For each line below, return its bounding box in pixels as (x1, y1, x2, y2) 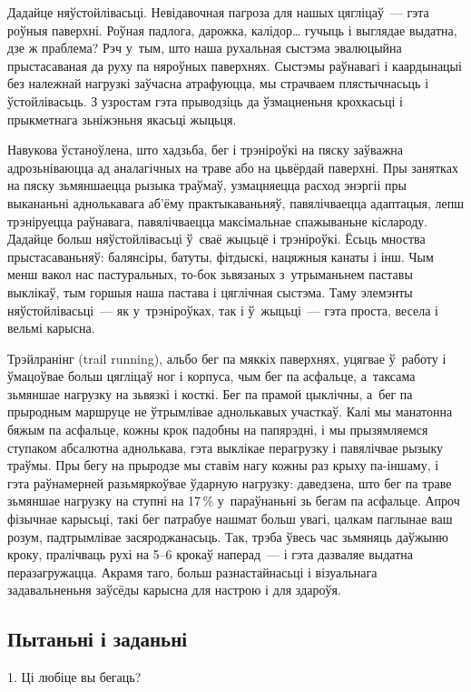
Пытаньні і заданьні (7, 625, 188, 653)
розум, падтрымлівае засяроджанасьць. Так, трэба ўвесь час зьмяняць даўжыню (7, 527, 448, 546)
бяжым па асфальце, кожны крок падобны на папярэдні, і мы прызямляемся (7, 420, 428, 439)
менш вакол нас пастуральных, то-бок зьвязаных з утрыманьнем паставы (7, 265, 413, 284)
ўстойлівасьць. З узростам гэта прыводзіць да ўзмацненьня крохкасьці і (7, 91, 403, 110)
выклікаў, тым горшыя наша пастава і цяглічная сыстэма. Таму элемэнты (7, 282, 413, 301)
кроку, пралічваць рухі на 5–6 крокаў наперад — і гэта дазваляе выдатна (7, 545, 413, 564)
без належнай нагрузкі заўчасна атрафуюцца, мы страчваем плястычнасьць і (7, 74, 429, 93)
